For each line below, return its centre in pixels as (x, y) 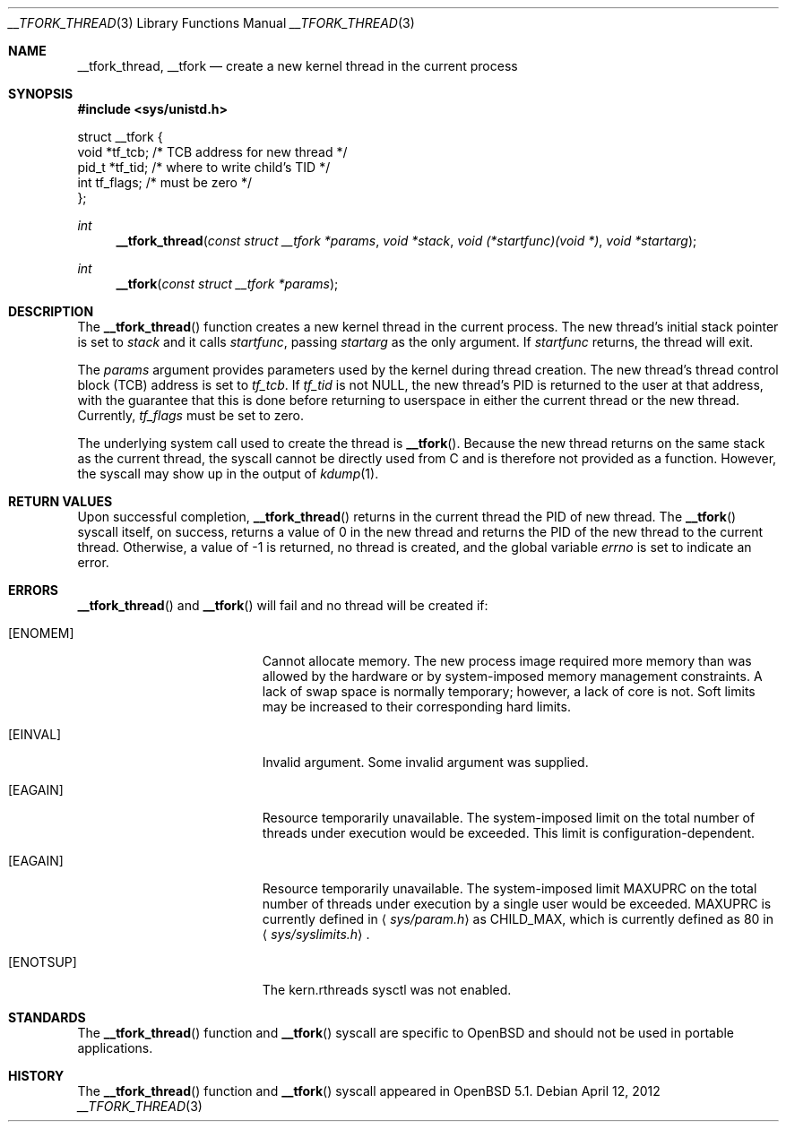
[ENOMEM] (41, 633)
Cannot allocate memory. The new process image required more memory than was (507, 661)
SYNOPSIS (41, 94)
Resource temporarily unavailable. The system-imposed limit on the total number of (509, 818)
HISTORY (36, 1076)
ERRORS (34, 590)
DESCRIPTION (51, 311)
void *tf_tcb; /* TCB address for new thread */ (212, 152)
